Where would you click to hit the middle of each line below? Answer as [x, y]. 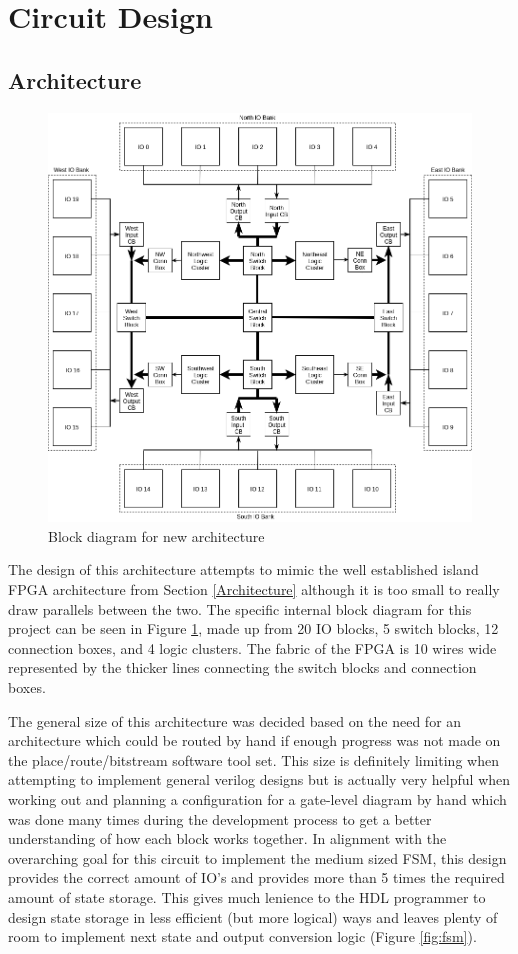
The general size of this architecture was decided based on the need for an [235, 720]
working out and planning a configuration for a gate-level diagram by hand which [257, 799]
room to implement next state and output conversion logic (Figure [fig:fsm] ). [242, 936]
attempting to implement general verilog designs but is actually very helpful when [259, 779]
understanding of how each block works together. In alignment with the [227, 838]
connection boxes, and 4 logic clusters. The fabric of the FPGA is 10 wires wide [252, 647]
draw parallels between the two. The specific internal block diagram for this [240, 608]
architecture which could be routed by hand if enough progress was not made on [254, 740]
